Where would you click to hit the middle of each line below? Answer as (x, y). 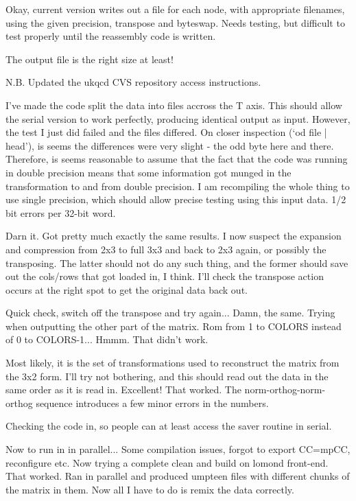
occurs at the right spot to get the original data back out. (127, 289)
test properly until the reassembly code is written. (111, 36)
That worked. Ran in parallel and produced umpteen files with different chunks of (178, 476)
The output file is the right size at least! (90, 59)
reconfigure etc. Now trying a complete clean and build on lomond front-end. (167, 462)
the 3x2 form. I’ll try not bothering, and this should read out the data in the (167, 376)
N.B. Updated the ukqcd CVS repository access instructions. (133, 82)
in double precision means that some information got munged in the (149, 172)
